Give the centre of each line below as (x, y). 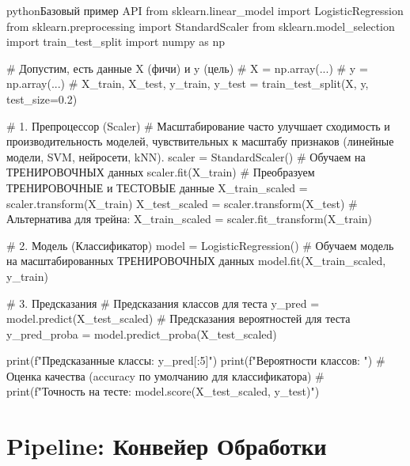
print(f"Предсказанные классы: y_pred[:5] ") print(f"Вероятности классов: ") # (196, 360)
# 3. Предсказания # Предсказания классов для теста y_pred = (163, 303)
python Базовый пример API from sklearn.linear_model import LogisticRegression (205, 10)
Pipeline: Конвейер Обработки (167, 446)
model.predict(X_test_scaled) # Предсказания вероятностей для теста (178, 318)
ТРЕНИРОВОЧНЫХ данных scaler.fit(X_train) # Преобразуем (161, 172)
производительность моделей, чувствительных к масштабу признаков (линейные (200, 141)
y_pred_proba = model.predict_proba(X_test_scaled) (142, 333)
